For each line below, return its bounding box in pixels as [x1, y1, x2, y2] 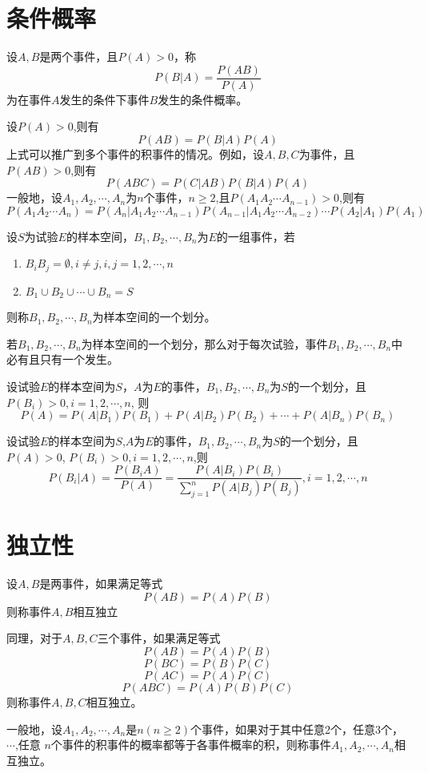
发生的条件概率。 [158, 91, 248, 107]
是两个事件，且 [39, 48, 118, 65]
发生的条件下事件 [59, 91, 150, 107]
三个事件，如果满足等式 [97, 630, 221, 646]
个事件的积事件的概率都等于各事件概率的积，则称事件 [50, 736, 331, 753]
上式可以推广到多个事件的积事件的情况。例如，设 [6, 145, 264, 162]
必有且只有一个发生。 [6, 351, 118, 368]
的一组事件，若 [216, 227, 295, 244]
